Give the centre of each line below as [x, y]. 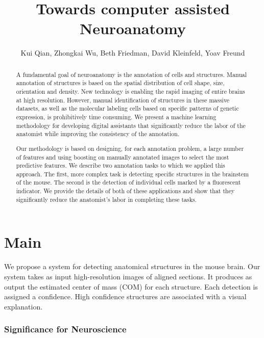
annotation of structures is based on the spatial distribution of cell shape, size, [120, 83]
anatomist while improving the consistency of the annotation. [98, 134]
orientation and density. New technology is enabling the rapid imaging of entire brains [130, 92]
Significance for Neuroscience [65, 329]
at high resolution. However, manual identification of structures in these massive [123, 100]
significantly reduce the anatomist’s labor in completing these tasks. [106, 199]
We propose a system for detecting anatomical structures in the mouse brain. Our [132, 266]
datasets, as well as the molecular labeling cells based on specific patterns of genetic [127, 108]
